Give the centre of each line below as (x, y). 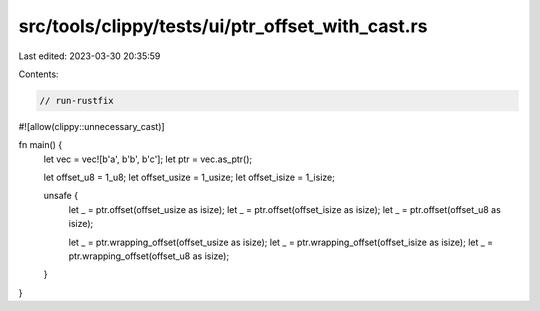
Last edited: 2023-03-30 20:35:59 (89, 56)
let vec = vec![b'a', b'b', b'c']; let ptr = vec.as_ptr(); (148, 159)
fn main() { (40, 145)
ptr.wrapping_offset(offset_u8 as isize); (149, 256)
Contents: (38, 74)
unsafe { (61, 196)
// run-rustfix (76, 100)
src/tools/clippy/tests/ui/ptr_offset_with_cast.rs (223, 26)
